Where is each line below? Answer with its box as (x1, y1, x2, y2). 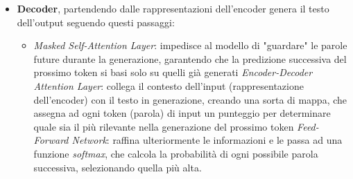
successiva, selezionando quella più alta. (33, 160, 202, 174)
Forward (33, 133, 69, 147)
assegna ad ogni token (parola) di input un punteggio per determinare (33, 106, 331, 120)
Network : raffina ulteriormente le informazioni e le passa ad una (71, 133, 343, 147)
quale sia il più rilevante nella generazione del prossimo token (33, 119, 294, 133)
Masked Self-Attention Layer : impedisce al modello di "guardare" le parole (33, 38, 347, 53)
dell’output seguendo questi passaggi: (17, 15, 175, 29)
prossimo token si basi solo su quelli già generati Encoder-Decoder (33, 65, 313, 79)
